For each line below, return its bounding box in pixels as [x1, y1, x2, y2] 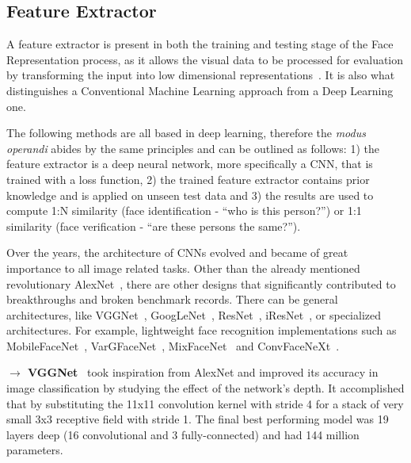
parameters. [6, 442, 63, 458]
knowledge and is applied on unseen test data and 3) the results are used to [6, 186, 374, 203]
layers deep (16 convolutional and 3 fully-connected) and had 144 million [6, 426, 360, 442]
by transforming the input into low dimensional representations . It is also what [6, 67, 395, 83]
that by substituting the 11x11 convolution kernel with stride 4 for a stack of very [6, 395, 404, 411]
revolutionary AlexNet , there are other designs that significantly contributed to [6, 275, 396, 292]
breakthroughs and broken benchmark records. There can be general [6, 291, 338, 308]
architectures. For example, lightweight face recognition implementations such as [6, 322, 397, 339]
